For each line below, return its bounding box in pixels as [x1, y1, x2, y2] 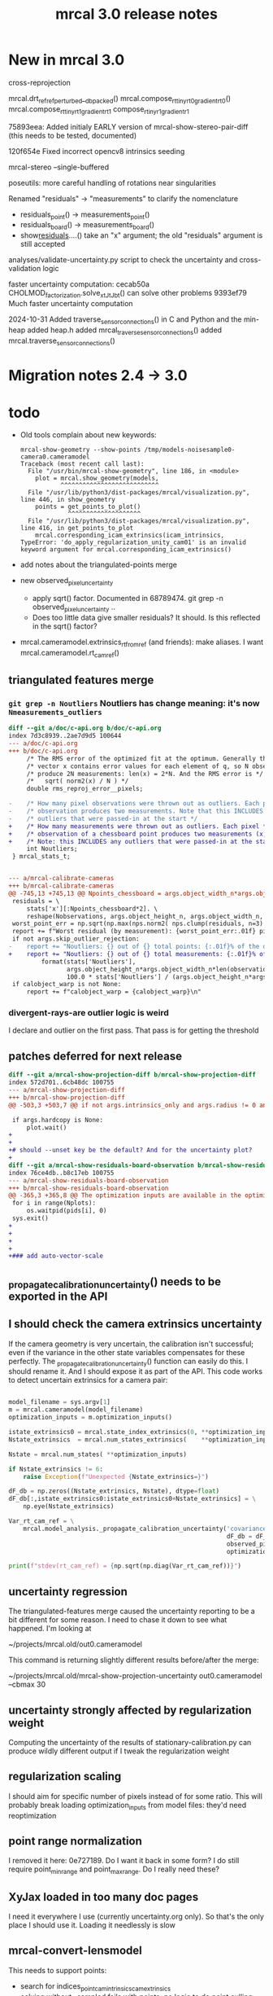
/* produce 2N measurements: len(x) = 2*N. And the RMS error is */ [26, 770, 264, 778]
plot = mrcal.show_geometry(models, [35, 474, 159, 483]
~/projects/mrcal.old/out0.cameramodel [8, 1639, 142, 1649]
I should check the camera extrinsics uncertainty [8, 1317, 262, 1331]
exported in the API [8, 1289, 108, 1303]
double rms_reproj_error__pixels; [26, 785, 144, 793]
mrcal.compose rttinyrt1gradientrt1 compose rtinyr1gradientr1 [8, 103, 189, 116]
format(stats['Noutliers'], [41, 958, 136, 966]
